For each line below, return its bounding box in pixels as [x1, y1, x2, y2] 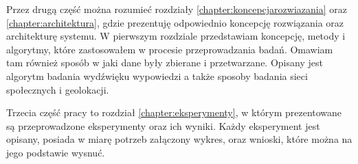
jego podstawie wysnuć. [6, 145, 105, 159]
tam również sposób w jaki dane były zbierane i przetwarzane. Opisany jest [6, 55, 323, 70]
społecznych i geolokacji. [6, 82, 109, 96]
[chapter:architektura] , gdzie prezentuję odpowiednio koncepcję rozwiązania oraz [6, 15, 344, 29]
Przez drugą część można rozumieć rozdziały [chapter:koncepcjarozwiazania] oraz [6, 2, 347, 16]
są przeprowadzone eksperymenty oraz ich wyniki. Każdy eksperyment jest [6, 118, 320, 133]
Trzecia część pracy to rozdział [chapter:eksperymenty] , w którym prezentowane [6, 105, 342, 120]
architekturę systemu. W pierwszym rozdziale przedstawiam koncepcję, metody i [6, 29, 346, 43]
